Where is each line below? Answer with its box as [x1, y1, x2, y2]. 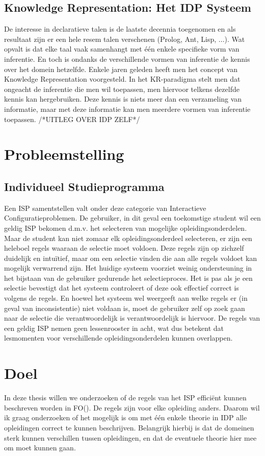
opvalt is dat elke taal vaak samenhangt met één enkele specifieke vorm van [4, 43, 240, 54]
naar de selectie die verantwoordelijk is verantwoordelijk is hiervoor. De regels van [4, 313, 260, 323]
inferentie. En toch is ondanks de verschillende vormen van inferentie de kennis [4, 53, 250, 64]
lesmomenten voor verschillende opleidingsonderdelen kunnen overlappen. [4, 332, 233, 343]
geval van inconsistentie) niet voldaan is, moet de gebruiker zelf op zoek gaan [4, 302, 245, 313]
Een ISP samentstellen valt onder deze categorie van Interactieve [4, 202, 206, 213]
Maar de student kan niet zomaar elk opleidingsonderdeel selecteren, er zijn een [4, 232, 252, 243]
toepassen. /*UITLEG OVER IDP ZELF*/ [4, 113, 140, 124]
